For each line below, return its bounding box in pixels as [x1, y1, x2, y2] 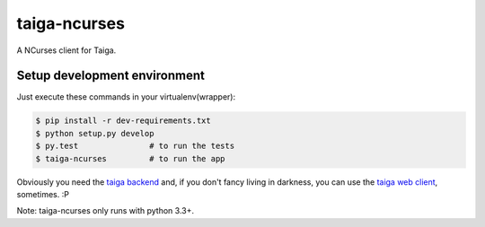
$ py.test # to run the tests [35, 141, 235, 152]
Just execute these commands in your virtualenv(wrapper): [16, 92, 236, 102]
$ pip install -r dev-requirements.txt [35, 116, 211, 126]
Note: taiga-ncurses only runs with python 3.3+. [16, 205, 195, 216]
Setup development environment [16, 68, 206, 83]
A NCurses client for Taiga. [16, 45, 117, 56]
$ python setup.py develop [35, 128, 154, 138]
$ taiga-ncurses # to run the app [35, 153, 225, 163]
